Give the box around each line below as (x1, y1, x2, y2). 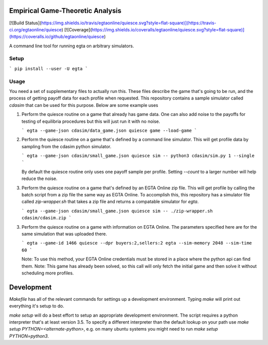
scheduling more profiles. (21, 270, 74, 276)
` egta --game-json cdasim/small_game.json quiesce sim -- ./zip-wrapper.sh (21, 208, 213, 214)
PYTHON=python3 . (9, 333, 49, 339)
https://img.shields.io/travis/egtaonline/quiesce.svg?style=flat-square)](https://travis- (41, 20, 217, 26)
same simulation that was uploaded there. (21, 231, 107, 237)
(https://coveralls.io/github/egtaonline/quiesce (9, 34, 104, 40)
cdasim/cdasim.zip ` (21, 215, 72, 221)
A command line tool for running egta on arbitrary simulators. (9, 43, 134, 49)
